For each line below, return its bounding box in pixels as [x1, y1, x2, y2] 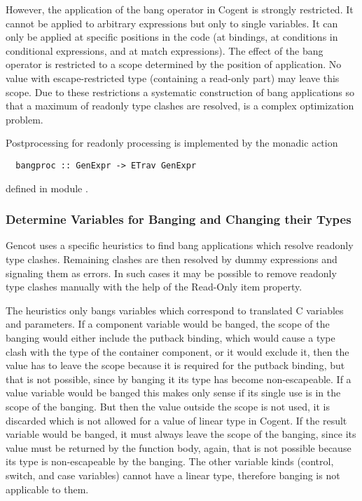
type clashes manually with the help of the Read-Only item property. [6, 279, 302, 294]
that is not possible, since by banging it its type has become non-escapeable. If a [6, 371, 351, 386]
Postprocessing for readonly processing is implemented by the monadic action [6, 135, 338, 150]
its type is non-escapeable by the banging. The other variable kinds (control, [6, 454, 334, 469]
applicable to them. [6, 481, 89, 496]
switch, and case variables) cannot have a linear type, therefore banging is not [6, 467, 340, 482]
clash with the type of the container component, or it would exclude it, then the [6, 344, 349, 359]
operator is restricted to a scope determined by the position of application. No [6, 57, 342, 72]
